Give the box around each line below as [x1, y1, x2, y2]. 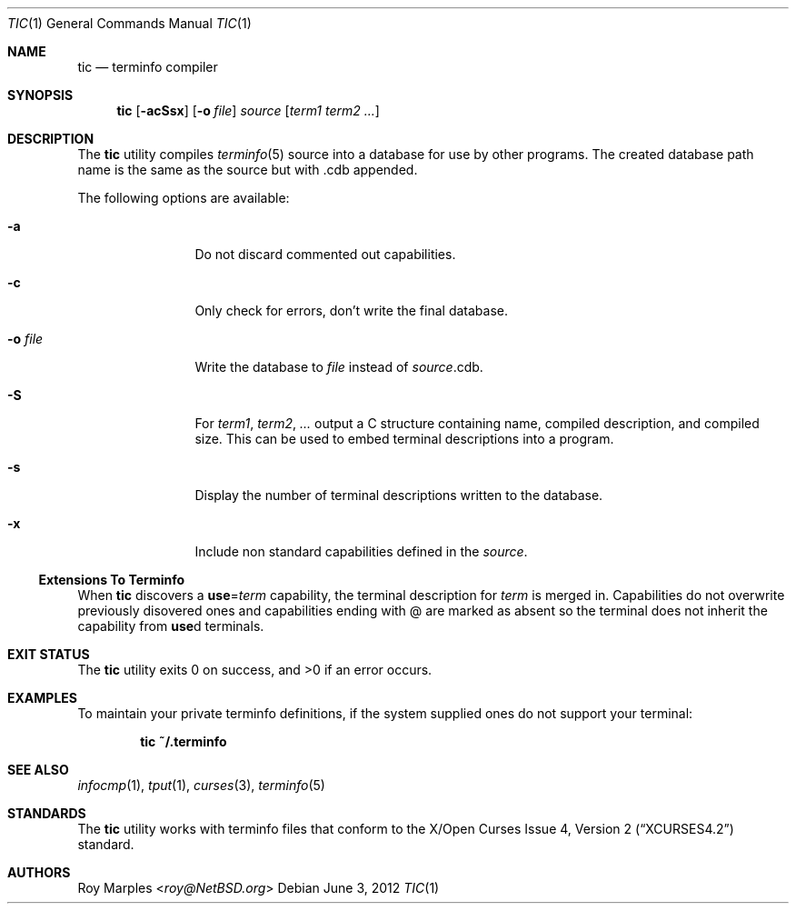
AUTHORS [7, 865, 71, 880]
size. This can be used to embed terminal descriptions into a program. [194, 431, 614, 446]
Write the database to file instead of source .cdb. [194, 359, 483, 375]
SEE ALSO [7, 762, 69, 777]
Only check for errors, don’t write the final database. [194, 303, 508, 318]
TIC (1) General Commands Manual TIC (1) [7, 15, 252, 31]
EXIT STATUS [7, 646, 90, 662]
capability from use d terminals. [77, 618, 264, 634]
